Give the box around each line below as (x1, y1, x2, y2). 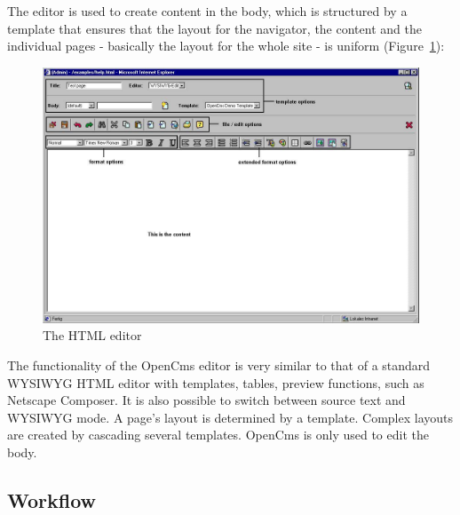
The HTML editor (43, 326, 142, 345)
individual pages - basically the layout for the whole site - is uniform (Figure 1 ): (7, 36, 445, 55)
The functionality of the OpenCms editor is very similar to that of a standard (7, 355, 431, 374)
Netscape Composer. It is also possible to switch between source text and (7, 391, 406, 409)
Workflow (7, 486, 97, 513)
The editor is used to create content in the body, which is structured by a (7, 2, 408, 20)
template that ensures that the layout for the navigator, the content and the (7, 19, 422, 37)
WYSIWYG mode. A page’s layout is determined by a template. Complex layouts (7, 408, 454, 426)
